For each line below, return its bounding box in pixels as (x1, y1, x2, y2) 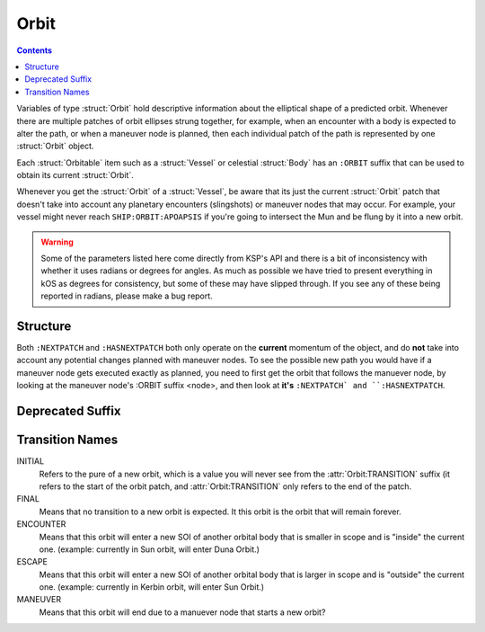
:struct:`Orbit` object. (16, 140, 94, 152)
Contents (16, 45, 53, 56)
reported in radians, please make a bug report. (40, 290, 213, 301)
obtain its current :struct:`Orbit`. (16, 170, 134, 181)
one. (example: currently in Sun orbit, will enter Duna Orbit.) (39, 544, 260, 555)
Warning (40, 236, 74, 247)
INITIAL (16, 456, 45, 467)
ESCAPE (16, 556, 48, 567)
